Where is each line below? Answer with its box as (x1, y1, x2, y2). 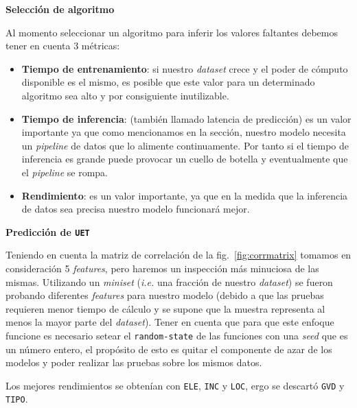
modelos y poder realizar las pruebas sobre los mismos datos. (5, 355, 262, 370)
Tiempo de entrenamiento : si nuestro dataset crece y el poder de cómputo (21, 61, 348, 75)
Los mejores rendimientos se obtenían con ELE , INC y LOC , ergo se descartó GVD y (5, 378, 345, 392)
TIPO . (5, 392, 28, 406)
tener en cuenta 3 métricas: (5, 38, 120, 53)
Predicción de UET (5, 224, 90, 239)
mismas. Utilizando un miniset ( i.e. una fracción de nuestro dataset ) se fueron (5, 274, 333, 289)
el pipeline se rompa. (21, 165, 108, 179)
